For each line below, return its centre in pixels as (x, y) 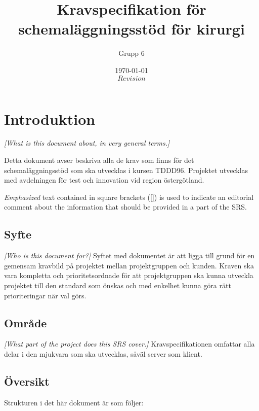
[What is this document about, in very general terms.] (87, 143)
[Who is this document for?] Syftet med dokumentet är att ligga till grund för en (129, 255)
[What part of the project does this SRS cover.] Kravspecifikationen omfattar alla (129, 344)
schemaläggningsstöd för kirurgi (132, 29)
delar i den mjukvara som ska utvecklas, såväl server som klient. (103, 353)
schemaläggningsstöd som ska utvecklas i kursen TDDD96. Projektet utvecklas (126, 170)
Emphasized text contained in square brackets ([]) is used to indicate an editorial (129, 197)
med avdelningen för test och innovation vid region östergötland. (104, 180)
